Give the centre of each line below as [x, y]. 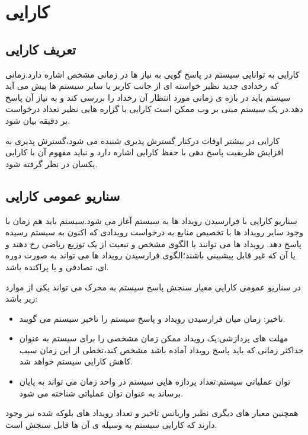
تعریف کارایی [41, 49]
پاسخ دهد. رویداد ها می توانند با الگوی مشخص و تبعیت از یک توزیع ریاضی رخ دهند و [153, 243]
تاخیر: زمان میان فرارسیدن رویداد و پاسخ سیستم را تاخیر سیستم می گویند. [152, 318]
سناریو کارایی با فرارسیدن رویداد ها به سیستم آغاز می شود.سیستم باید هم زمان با [151, 220]
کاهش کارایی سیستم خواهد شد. [76, 361]
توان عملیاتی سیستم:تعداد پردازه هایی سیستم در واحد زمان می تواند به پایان [155, 381]
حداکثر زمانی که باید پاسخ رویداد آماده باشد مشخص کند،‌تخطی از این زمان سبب [161, 349]
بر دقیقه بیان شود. [38, 120]
